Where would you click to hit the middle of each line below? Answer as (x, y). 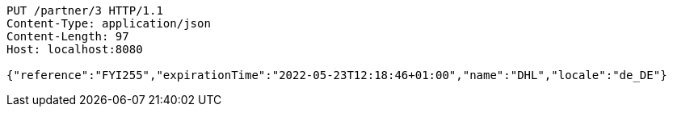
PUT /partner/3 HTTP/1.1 (85, 10)
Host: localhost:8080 (75, 49)
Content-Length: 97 (68, 36)
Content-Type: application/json (109, 23)
